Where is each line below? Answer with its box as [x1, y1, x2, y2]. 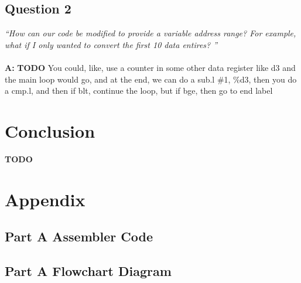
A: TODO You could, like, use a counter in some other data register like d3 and [5, 61, 296, 73]
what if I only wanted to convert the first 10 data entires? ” [5, 38, 218, 50]
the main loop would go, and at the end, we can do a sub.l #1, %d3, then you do [5, 73, 297, 85]
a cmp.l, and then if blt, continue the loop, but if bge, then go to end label [5, 84, 273, 97]
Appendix [5, 187, 85, 211]
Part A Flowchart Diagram [5, 262, 172, 280]
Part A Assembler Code [5, 227, 153, 246]
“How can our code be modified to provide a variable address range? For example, [5, 27, 296, 39]
